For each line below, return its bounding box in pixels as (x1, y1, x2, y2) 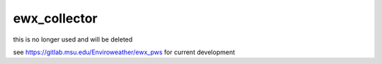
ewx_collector (13, 11, 98, 26)
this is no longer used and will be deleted (13, 35, 133, 44)
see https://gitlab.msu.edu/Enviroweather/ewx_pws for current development (13, 48, 236, 56)
